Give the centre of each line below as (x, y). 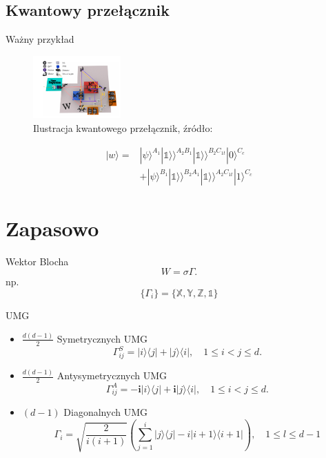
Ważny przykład (40, 39)
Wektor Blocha (37, 261)
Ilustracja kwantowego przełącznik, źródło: (123, 128)
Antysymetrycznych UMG (112, 375)
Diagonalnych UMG (105, 412)
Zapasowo (52, 228)
